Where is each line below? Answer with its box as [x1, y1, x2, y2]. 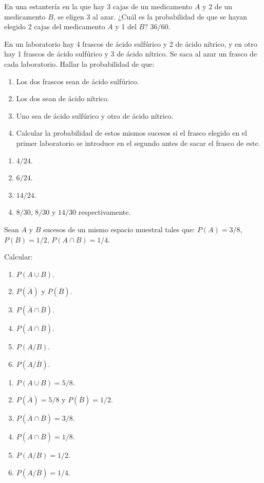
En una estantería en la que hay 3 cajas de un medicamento [4, 1, 193, 11]
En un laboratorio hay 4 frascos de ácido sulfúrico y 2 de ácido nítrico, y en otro [4, 38, 257, 49]
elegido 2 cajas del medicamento [4, 21, 105, 32]
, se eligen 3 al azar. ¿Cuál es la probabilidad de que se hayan [53, 11, 247, 22]
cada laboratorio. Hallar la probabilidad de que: [4, 58, 155, 69]
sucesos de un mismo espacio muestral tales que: [43, 224, 195, 234]
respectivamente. [78, 207, 131, 217]
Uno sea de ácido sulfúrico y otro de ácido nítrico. [16, 110, 174, 121]
